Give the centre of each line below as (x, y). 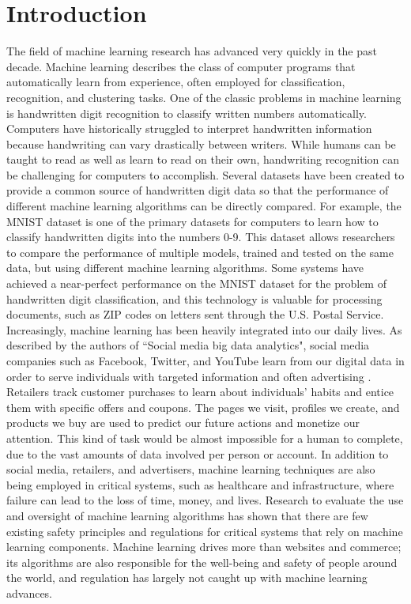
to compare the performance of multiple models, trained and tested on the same (200, 252)
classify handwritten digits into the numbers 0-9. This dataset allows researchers (201, 237)
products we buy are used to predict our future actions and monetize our (183, 423)
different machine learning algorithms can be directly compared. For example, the (204, 206)
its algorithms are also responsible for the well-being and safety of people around (202, 562)
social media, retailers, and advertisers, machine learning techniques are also (191, 469)
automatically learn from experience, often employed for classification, (176, 82)
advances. (30, 593)
